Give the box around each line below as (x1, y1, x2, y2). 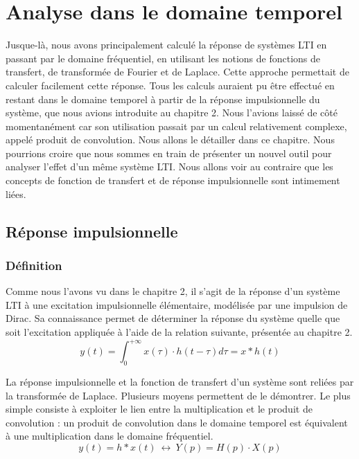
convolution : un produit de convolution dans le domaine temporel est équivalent (6, 415, 348, 429)
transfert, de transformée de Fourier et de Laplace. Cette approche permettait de (6, 64, 349, 79)
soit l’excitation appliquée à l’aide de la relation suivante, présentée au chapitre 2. (6, 325, 353, 339)
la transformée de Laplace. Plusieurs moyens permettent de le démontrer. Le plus (6, 388, 351, 402)
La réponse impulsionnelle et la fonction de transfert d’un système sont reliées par (6, 374, 354, 388)
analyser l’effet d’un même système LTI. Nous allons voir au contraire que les (6, 159, 333, 174)
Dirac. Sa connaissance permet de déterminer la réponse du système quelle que (6, 311, 340, 325)
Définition (6, 256, 62, 273)
